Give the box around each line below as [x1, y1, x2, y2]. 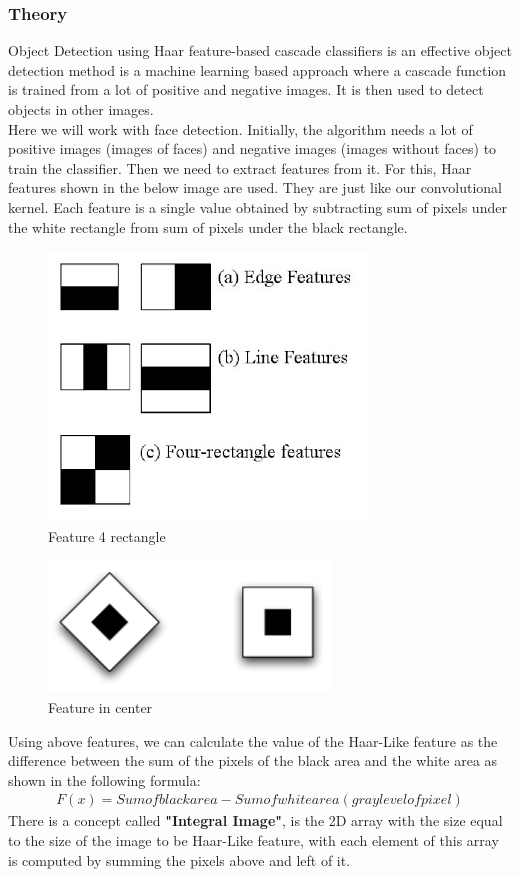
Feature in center [48, 696, 153, 717]
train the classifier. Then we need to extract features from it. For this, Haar [8, 157, 472, 178]
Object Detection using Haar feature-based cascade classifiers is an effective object [8, 40, 512, 61]
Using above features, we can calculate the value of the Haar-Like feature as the [8, 730, 498, 751]
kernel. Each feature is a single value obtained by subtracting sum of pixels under [8, 196, 507, 217]
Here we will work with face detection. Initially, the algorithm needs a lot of [8, 118, 473, 139]
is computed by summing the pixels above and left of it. [8, 849, 351, 870]
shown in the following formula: [8, 769, 201, 790]
